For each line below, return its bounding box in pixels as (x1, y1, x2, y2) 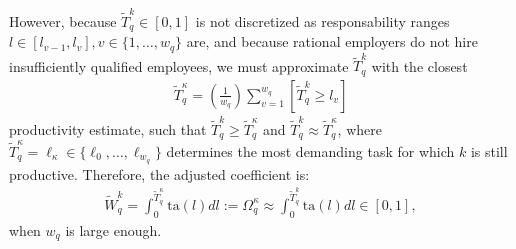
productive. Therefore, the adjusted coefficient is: (9, 163, 310, 184)
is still (470, 140, 508, 161)
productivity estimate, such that (9, 118, 207, 139)
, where (337, 118, 382, 139)
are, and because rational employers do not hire (186, 31, 478, 52)
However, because (9, 10, 117, 31)
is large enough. (65, 219, 162, 240)
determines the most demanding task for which (166, 140, 455, 161)
